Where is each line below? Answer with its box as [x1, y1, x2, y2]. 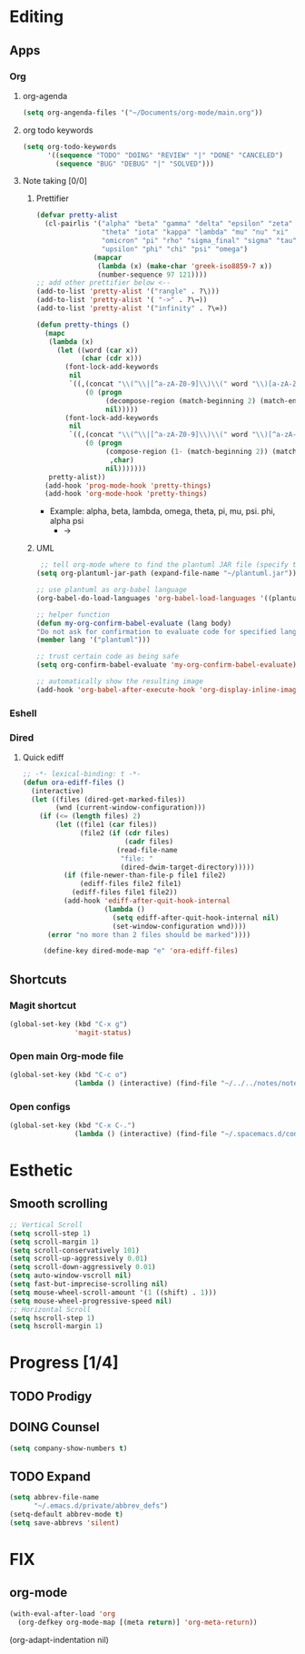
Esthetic [9, 1160, 74, 1181]
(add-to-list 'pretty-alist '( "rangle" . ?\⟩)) [35, 287, 220, 297]
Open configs [9, 1100, 71, 1113]
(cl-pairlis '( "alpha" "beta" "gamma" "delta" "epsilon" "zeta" [44, 219, 293, 228]
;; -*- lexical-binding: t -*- [22, 769, 142, 779]
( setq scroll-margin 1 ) [9, 1237, 100, 1246]
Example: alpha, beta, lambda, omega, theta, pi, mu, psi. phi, [49, 506, 276, 517]
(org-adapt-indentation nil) [9, 1634, 109, 1645]
